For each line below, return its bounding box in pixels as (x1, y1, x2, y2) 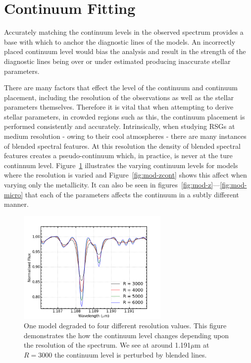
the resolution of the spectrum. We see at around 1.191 (24, 340, 191, 350)
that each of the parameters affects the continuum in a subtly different (25, 189, 239, 199)
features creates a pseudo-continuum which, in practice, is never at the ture (4, 150, 233, 161)
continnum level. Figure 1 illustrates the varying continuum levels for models (4, 160, 238, 170)
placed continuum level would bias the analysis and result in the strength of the (4, 46, 246, 57)
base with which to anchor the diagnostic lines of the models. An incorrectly (4, 36, 236, 47)
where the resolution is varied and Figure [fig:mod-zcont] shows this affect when (4, 170, 247, 180)
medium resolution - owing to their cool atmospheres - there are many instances (4, 131, 247, 141)
